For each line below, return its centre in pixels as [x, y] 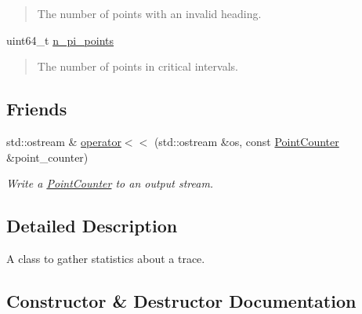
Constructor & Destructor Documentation [181, 300]
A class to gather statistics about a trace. [106, 258]
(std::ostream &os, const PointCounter [246, 141]
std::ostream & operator [64, 141]
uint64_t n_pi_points [60, 40]
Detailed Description [92, 226]
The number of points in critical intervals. [138, 66]
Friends [37, 109]
